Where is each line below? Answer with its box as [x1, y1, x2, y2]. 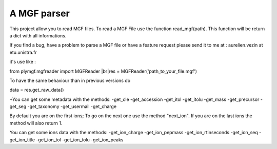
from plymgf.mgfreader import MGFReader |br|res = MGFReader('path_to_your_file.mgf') [9, 68, 197, 74]
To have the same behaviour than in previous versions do [9, 77, 131, 83]
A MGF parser [9, 8, 70, 19]
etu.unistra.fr [9, 49, 37, 55]
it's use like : [9, 59, 36, 65]
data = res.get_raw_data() [9, 87, 64, 93]
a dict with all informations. [9, 32, 67, 38]
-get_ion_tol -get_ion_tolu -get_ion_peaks [36, 136, 124, 143]
